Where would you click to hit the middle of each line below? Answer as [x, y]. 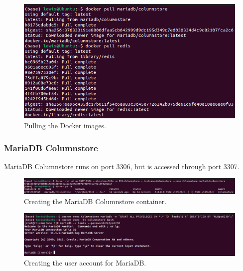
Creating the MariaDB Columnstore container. [95, 201]
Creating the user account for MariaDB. [85, 263]
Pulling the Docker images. [65, 125]
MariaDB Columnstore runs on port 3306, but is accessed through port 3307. [122, 166]
